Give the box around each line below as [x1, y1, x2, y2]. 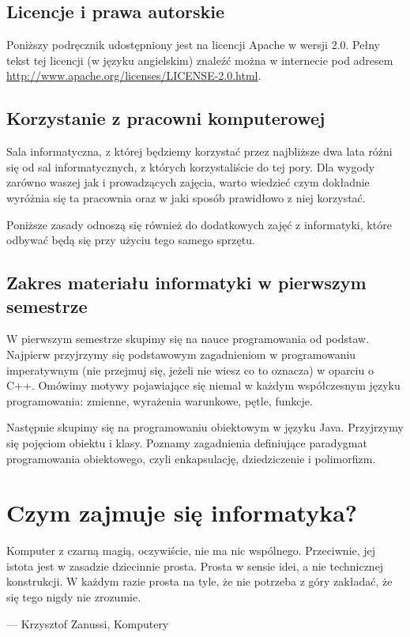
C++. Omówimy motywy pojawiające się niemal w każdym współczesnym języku [6, 377, 401, 394]
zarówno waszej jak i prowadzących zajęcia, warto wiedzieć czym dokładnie [6, 174, 370, 190]
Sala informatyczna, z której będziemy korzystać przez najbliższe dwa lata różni [6, 143, 393, 160]
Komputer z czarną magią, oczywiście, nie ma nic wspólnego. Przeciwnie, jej [6, 542, 376, 559]
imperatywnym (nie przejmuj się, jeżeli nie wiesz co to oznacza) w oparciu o [6, 361, 374, 378]
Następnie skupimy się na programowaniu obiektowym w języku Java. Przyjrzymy [6, 419, 404, 435]
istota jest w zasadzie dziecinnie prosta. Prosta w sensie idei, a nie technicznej [6, 557, 384, 574]
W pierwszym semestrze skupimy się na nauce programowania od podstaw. [6, 330, 370, 347]
